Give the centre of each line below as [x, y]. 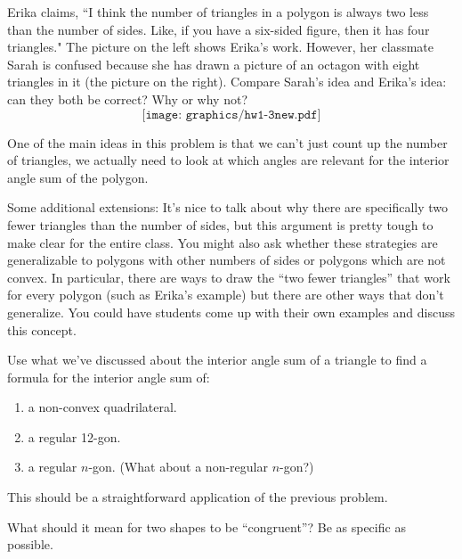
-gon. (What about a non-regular [178, 467]
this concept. [42, 329]
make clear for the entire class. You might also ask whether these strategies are [223, 242]
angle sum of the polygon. [78, 177]
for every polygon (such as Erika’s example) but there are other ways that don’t [226, 295]
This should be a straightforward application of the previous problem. [198, 497]
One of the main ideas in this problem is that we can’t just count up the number [227, 142]
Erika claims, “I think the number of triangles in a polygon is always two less [218, 12]
